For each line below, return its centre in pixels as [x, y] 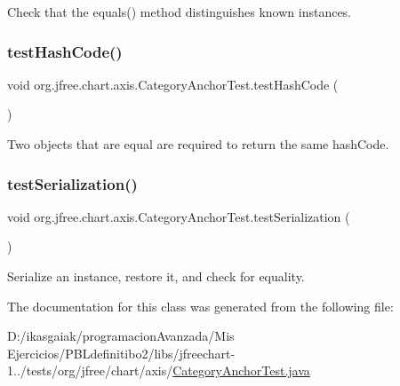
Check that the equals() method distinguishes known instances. [180, 12]
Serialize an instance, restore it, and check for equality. [156, 276]
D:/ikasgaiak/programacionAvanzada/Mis [121, 336]
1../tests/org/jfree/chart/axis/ [90, 370]
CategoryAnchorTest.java [241, 370]
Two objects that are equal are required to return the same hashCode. [198, 144]
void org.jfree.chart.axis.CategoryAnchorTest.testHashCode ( [173, 84]
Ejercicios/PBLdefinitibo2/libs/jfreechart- [121, 353]
